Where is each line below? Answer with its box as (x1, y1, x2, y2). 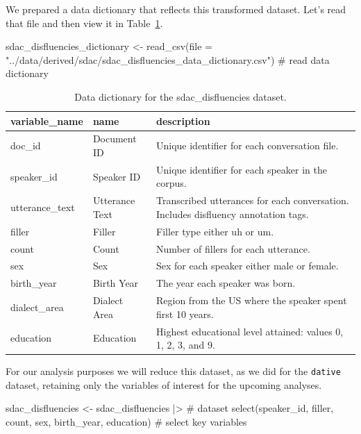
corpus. (156, 176, 187, 190)
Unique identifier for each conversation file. (156, 138, 339, 153)
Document (92, 131, 137, 146)
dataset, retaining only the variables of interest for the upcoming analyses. (6, 377, 322, 392)
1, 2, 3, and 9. (156, 337, 215, 352)
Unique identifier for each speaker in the (156, 162, 327, 176)
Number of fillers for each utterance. (156, 241, 310, 256)
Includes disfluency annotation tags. (156, 206, 309, 221)
